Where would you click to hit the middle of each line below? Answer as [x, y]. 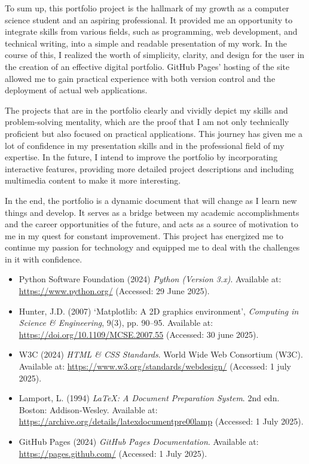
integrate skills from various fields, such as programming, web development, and [151, 31]
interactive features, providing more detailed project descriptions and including [149, 168]
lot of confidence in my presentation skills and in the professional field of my [145, 145]
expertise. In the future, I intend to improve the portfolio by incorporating [141, 157]
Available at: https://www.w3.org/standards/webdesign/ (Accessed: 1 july [155, 366]
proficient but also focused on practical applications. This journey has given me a [154, 133]
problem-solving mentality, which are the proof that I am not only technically [147, 122]
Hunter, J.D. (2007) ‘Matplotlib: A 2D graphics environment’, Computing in [159, 311]
